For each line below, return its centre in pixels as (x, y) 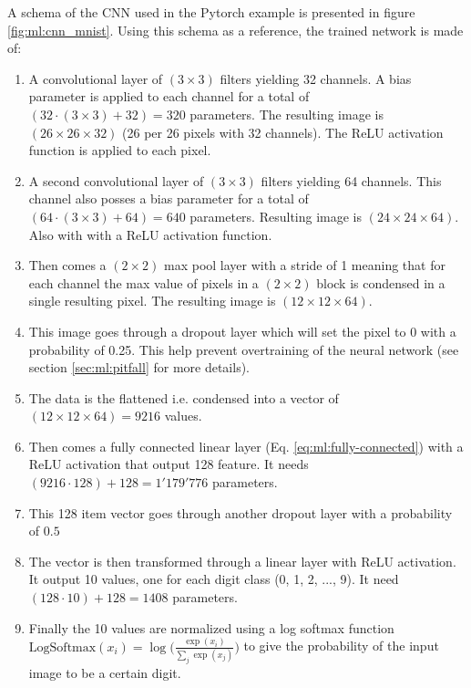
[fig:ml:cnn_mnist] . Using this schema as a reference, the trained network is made (235, 30)
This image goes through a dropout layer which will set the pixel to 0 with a (242, 331)
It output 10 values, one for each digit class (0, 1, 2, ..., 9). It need (214, 579)
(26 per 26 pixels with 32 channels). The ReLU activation (283, 132)
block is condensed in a (381, 282)
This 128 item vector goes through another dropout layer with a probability (241, 512)
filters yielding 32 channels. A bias (316, 78)
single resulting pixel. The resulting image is (152, 301)
